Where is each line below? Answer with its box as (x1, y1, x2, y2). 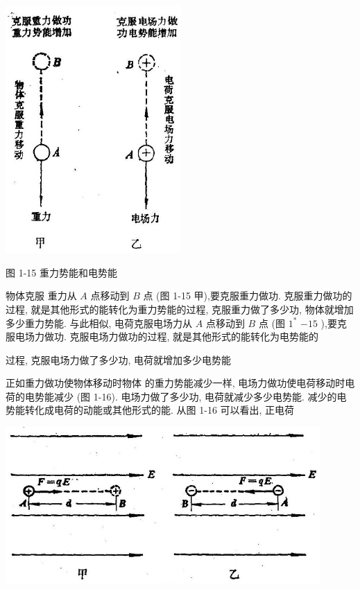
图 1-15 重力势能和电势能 (6, 265, 117, 279)
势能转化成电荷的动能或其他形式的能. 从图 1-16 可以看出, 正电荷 (6, 403, 295, 417)
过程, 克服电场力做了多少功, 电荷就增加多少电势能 (6, 352, 232, 367)
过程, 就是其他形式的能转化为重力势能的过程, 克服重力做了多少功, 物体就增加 (6, 301, 354, 316)
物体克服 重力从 (6, 288, 77, 303)
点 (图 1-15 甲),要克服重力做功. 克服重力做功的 (143, 288, 352, 303)
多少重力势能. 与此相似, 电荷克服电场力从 (6, 315, 193, 330)
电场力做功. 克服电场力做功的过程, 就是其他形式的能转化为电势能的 (15, 329, 319, 344)
